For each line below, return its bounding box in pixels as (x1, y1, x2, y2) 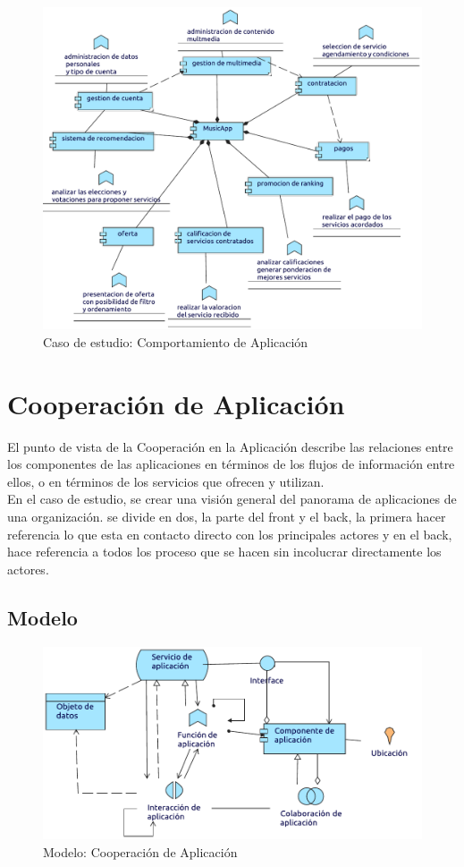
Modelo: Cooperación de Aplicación (43, 842, 238, 861)
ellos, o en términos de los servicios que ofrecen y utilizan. (7, 472, 325, 490)
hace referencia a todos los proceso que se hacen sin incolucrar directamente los (7, 542, 442, 561)
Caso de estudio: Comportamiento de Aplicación (43, 332, 308, 351)
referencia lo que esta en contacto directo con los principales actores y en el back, (7, 524, 452, 543)
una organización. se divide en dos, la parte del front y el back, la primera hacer (7, 506, 446, 525)
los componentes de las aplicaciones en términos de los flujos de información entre (7, 455, 455, 473)
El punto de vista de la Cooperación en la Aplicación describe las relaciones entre (7, 437, 453, 455)
